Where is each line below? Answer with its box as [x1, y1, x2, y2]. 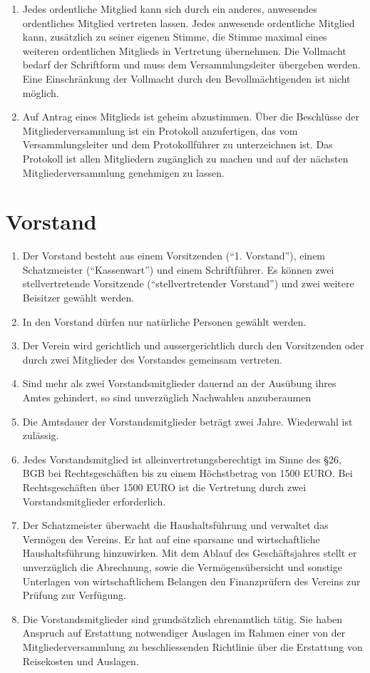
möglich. [22, 85, 59, 100]
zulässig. [22, 428, 59, 443]
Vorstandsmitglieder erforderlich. [22, 493, 166, 508]
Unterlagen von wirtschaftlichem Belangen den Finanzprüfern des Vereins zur [22, 573, 361, 588]
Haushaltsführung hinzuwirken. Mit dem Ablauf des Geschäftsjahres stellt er [22, 545, 357, 560]
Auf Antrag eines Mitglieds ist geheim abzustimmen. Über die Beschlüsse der [22, 109, 359, 124]
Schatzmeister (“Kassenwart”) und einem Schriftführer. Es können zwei [22, 262, 334, 277]
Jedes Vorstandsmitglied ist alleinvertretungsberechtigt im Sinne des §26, [22, 451, 341, 466]
